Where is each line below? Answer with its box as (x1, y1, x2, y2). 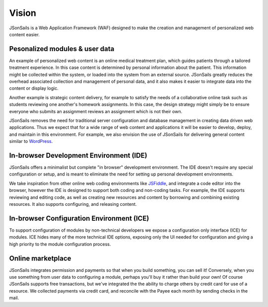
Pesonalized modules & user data (9, 45, 115, 53)
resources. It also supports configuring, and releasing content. (9, 201, 137, 207)
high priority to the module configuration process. (9, 241, 111, 247)
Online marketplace (9, 254, 71, 262)
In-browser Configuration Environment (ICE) (9, 214, 149, 223)
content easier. (9, 31, 40, 37)
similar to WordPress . (9, 138, 53, 144)
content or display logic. (9, 85, 59, 91)
